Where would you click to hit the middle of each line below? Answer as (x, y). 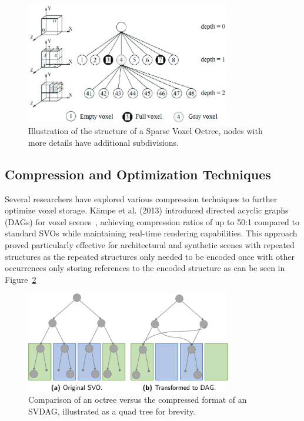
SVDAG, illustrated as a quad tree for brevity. (112, 411)
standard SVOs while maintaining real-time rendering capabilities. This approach (151, 233)
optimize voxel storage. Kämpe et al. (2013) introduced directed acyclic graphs (147, 210)
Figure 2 (21, 279)
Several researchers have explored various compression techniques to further (141, 198)
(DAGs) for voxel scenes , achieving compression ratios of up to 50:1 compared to (152, 221)
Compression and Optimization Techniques (138, 174)
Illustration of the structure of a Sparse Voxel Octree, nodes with (146, 131)
